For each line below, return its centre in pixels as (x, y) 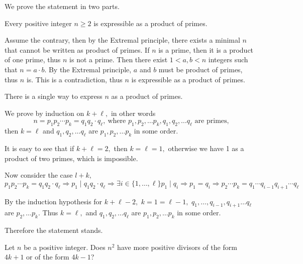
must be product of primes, (200, 69)
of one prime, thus (33, 59)
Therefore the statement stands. (54, 230)
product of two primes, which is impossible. (71, 158)
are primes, (212, 121)
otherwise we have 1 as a (206, 148)
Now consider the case (39, 175)
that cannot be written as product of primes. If (77, 49)
